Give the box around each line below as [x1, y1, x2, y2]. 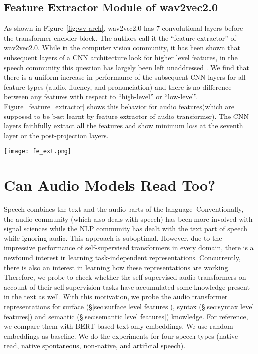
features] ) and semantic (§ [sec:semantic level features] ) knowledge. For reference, [4, 311, 248, 321]
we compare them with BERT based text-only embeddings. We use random [4, 321, 233, 331]
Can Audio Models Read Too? [4, 175, 216, 195]
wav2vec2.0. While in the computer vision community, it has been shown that [4, 42, 240, 53]
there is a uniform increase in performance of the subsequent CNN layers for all [4, 72, 246, 82]
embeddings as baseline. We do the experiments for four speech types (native [4, 330, 238, 341]
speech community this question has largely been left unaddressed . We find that [4, 62, 250, 72]
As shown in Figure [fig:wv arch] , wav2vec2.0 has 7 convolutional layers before [4, 23, 243, 33]
